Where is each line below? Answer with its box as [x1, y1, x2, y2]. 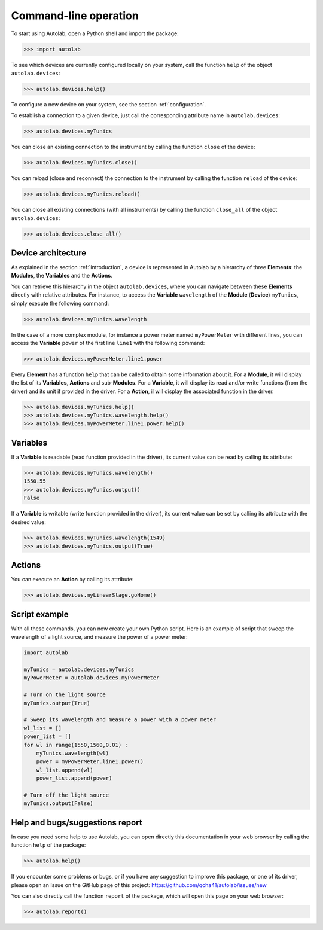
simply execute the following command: [11, 300, 109, 307]
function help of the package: [11, 841, 86, 849]
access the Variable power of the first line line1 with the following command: [11, 339, 205, 346]
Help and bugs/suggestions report [11, 817, 143, 828]
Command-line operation [11, 9, 139, 22]
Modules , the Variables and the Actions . [11, 272, 113, 279]
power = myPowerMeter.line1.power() [36, 758, 144, 765]
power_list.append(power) [36, 775, 112, 782]
